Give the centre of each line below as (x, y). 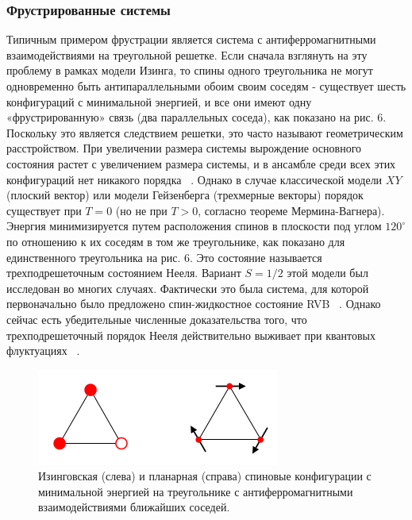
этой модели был (327, 273)
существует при (44, 210)
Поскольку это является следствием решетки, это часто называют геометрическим (205, 132)
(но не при (141, 210)
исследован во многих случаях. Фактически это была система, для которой (188, 288)
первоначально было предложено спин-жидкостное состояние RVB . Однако (194, 304)
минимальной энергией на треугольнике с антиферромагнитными (196, 491)
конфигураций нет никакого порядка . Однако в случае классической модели (194, 179)
